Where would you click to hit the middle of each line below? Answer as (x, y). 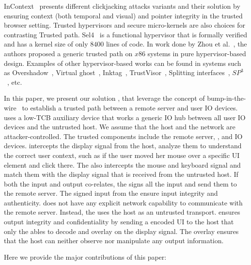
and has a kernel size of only (46, 44)
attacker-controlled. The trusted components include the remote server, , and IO (123, 136)
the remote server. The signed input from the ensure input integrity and (111, 193)
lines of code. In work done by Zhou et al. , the (176, 44)
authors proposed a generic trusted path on (68, 53)
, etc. (15, 82)
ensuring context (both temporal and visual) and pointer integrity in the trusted (123, 15)
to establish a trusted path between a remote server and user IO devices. (130, 107)
